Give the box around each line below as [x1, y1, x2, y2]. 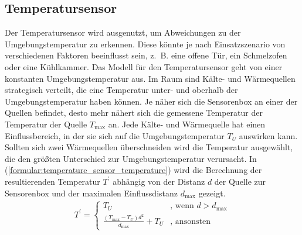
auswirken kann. [239, 129, 298, 141]
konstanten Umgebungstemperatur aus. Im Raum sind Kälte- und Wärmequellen [5, 72, 296, 84]
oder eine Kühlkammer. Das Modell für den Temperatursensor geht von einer [5, 60, 283, 72]
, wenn [170, 202, 194, 210]
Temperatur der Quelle [5, 117, 87, 130]
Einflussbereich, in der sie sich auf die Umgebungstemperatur [5, 129, 225, 141]
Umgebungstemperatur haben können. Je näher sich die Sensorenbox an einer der [5, 95, 298, 107]
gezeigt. [198, 186, 226, 199]
